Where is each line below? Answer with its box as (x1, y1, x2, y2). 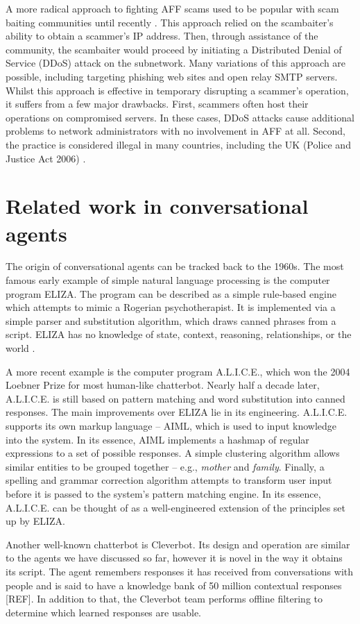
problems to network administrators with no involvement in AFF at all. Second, (6, 124, 346, 138)
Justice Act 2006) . (6, 151, 86, 165)
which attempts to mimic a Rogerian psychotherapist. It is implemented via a (6, 300, 336, 314)
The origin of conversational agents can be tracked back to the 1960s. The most (6, 259, 344, 273)
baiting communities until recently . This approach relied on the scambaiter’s (6, 15, 334, 29)
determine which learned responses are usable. (6, 605, 202, 619)
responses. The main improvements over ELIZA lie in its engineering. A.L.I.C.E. (6, 405, 348, 419)
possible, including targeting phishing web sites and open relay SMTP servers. (6, 69, 338, 83)
